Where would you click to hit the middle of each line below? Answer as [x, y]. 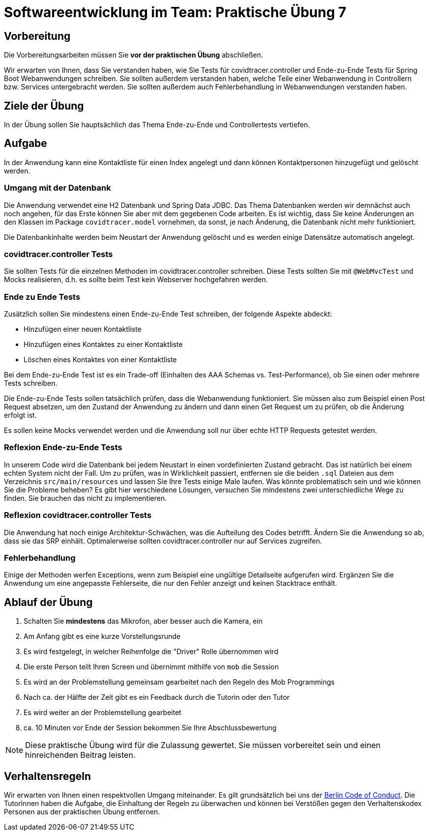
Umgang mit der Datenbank [57, 188]
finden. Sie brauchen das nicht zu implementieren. [86, 498]
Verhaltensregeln [47, 776]
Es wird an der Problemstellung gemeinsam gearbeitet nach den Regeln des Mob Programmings [179, 682]
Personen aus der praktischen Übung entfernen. [82, 812]
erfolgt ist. [20, 415]
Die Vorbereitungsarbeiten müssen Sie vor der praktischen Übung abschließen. [134, 55]
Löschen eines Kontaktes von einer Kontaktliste [100, 360]
